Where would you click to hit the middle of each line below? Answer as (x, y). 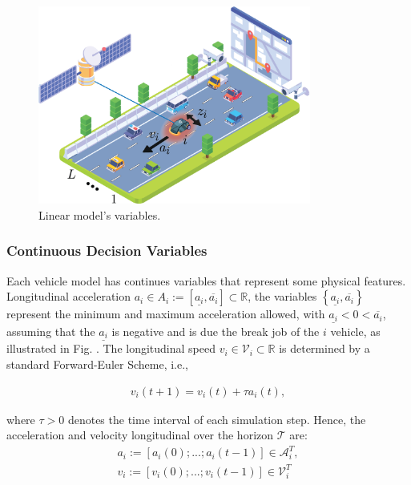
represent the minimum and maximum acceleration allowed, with (166, 314)
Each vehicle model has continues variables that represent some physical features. (206, 280)
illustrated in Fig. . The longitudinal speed (111, 348)
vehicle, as (355, 331)
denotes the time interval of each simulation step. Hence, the (217, 419)
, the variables (282, 296)
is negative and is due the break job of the (216, 331)
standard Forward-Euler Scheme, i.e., (97, 364)
